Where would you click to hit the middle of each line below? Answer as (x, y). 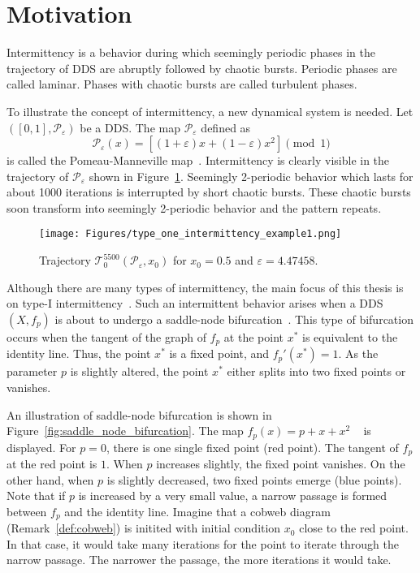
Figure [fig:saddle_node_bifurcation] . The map (125, 431)
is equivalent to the (350, 336)
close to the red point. (354, 528)
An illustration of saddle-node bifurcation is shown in (139, 414)
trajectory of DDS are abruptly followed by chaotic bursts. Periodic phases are (202, 68)
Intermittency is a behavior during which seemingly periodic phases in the (191, 52)
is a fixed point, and (219, 353)
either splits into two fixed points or (316, 371)
